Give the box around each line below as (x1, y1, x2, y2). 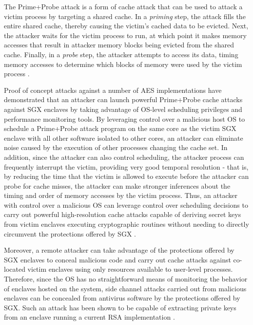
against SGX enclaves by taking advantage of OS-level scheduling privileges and (4, 104, 242, 114)
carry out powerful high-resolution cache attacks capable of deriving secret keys (4, 209, 241, 219)
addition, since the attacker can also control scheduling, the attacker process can (4, 152, 244, 162)
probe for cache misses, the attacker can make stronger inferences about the (4, 180, 231, 191)
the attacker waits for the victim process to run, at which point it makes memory (4, 30, 247, 40)
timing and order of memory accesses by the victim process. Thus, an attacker (4, 190, 237, 200)
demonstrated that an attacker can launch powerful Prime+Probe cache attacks (4, 94, 243, 105)
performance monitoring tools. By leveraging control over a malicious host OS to (4, 113, 245, 124)
